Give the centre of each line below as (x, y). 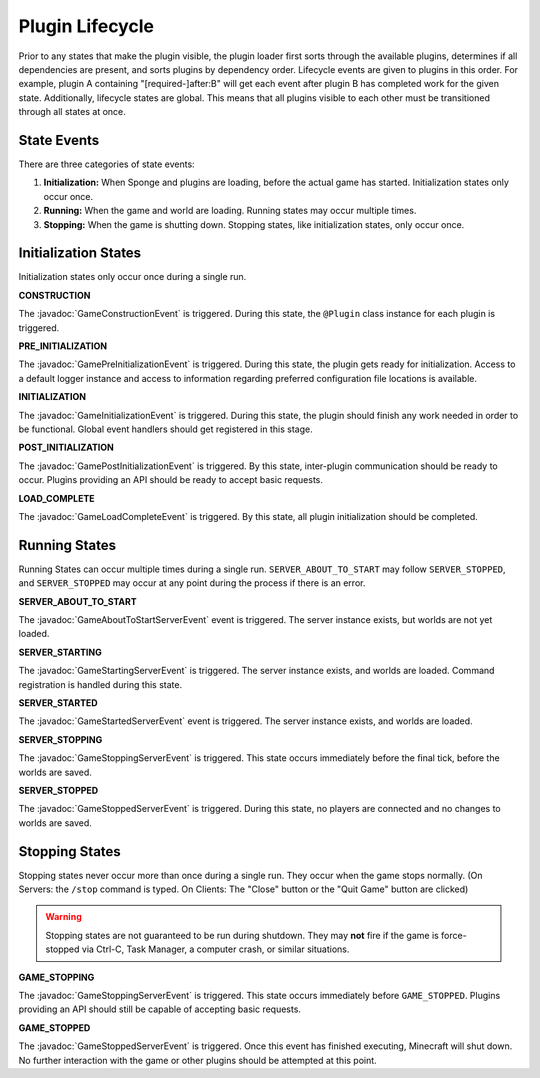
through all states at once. (72, 112)
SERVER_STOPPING (60, 739)
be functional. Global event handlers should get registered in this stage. (166, 429)
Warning (63, 917)
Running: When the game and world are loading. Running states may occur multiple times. (230, 211)
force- (453, 935)
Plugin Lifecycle (86, 26)
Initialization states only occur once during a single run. (132, 277)
